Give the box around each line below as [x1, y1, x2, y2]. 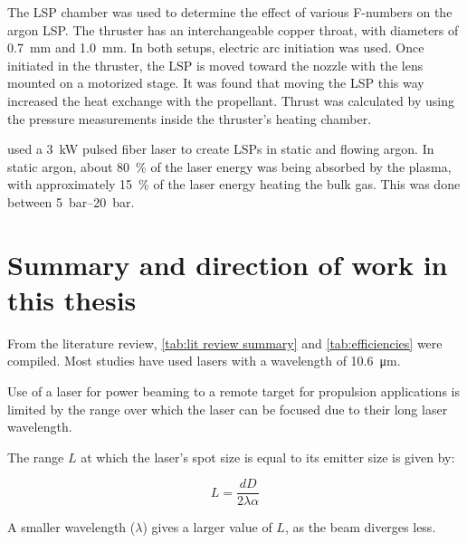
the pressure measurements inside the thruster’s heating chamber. [7, 109, 372, 128]
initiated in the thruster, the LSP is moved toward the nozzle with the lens [7, 55, 424, 74]
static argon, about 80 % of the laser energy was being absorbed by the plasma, [7, 157, 452, 176]
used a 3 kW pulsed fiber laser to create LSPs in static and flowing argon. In [7, 139, 434, 158]
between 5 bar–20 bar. [7, 192, 135, 211]
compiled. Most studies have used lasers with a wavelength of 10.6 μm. [7, 351, 401, 370]
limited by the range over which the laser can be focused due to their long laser [7, 399, 448, 418]
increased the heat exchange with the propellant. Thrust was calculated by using [7, 90, 454, 110]
